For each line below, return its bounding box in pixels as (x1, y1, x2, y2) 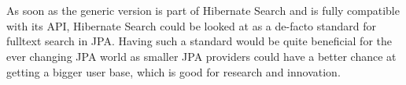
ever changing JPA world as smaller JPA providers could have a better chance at (6, 48, 397, 64)
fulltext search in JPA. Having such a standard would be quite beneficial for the (6, 33, 392, 49)
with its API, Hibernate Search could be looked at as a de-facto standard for (6, 17, 376, 34)
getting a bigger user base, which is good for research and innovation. (6, 63, 341, 80)
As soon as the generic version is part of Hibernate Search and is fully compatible (6, 2, 400, 19)
